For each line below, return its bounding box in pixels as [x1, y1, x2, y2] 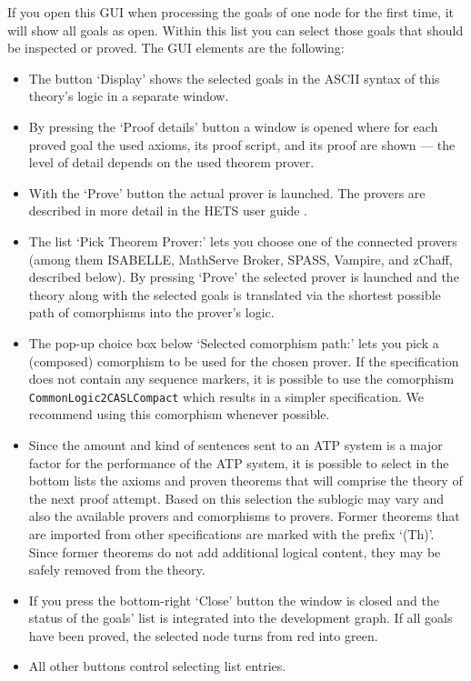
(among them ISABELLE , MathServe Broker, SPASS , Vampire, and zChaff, [28, 249, 453, 268]
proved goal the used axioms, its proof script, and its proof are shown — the [28, 135, 456, 154]
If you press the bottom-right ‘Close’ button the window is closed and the [28, 590, 439, 609]
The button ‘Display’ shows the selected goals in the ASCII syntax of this [28, 68, 440, 87]
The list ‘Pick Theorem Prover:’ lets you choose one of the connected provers [28, 231, 457, 250]
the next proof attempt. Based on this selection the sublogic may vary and [28, 488, 445, 507]
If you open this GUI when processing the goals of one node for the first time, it [7, 3, 454, 21]
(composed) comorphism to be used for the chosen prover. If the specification [28, 351, 459, 370]
